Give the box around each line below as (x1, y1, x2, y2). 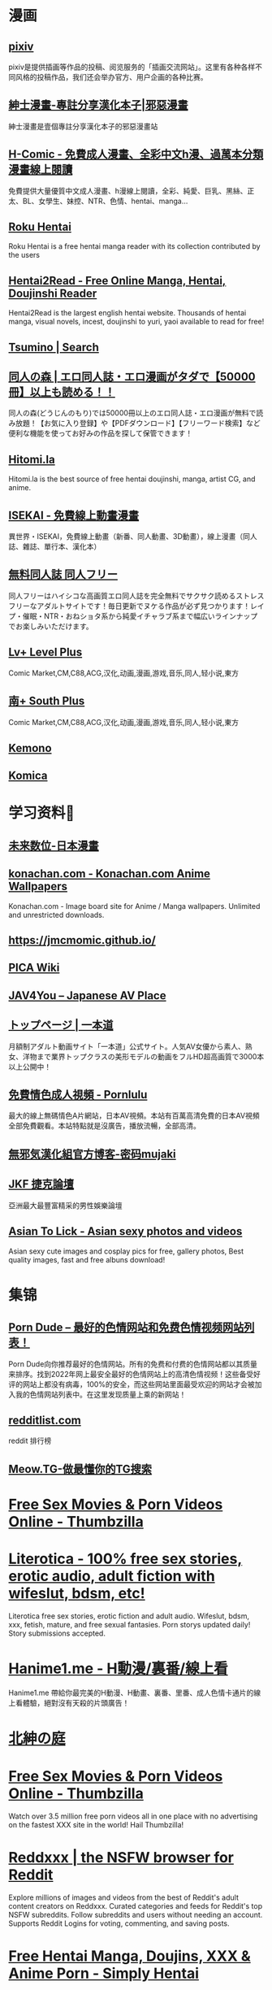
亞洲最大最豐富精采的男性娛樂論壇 (8, 1200, 123, 1210)
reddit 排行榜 (8, 1436, 52, 1446)
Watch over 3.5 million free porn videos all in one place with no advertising (8, 1811, 258, 1821)
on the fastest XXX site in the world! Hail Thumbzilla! (8, 1819, 184, 1829)
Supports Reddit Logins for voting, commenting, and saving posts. (8, 1918, 230, 1928)
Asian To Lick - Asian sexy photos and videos (8, 1224, 243, 1239)
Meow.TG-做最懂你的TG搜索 (8, 1462, 153, 1475)
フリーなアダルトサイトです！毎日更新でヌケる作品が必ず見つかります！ (8, 601, 250, 610)
